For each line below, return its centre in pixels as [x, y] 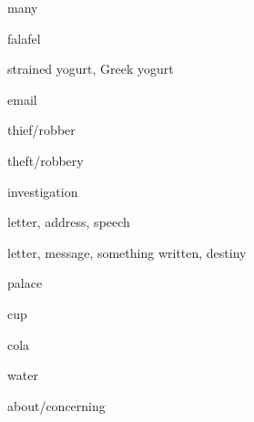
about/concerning [56, 405]
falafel [24, 38]
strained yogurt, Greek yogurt [91, 69]
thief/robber [41, 130]
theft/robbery [46, 160]
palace [25, 283]
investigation [43, 191]
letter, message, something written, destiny [127, 252]
